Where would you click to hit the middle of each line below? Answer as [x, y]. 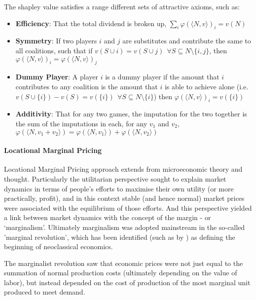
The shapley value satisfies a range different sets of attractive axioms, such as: [122, 6]
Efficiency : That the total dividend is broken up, [91, 23]
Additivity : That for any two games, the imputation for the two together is [131, 114]
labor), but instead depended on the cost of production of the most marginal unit [127, 282]
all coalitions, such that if [54, 50]
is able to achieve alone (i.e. [206, 86]
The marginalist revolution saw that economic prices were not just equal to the [124, 263]
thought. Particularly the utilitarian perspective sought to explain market [115, 178]
